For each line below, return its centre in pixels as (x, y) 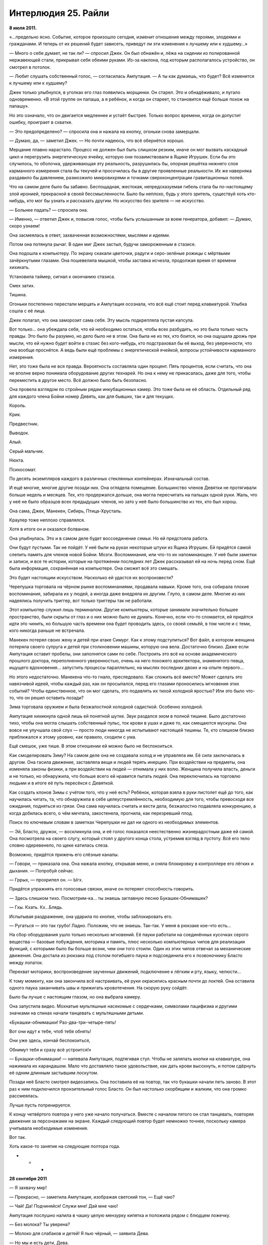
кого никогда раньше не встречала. (47, 630)
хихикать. (19, 267)
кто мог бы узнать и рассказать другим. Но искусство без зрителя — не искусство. (116, 201)
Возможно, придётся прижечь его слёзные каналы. (64, 855)
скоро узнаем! (25, 226)
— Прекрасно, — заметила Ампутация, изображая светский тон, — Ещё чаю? (92, 1197)
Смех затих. (22, 286)
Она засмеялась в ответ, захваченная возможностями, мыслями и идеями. (90, 235)
